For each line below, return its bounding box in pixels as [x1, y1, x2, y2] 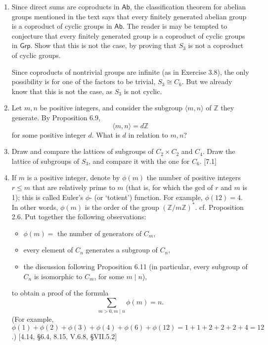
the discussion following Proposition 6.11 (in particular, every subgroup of [23, 261, 248, 271]
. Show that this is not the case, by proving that [30, 40, 177, 50]
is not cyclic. [124, 86, 162, 96]
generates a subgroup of [86, 245, 158, 255]
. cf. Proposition [195, 201, 244, 212]
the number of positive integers [146, 172, 241, 183]
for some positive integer [11, 129, 86, 140]
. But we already [181, 76, 232, 87]
